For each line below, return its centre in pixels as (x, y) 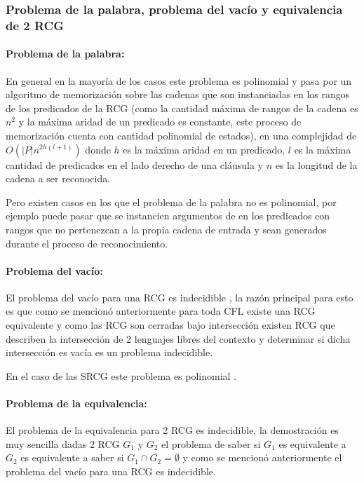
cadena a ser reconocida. (58, 178)
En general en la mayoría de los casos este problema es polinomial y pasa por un (179, 80)
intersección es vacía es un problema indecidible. (109, 352)
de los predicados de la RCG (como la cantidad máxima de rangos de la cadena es (182, 108)
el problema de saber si (211, 443)
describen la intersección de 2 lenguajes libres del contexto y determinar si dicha (178, 338)
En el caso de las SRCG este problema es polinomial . (121, 375)
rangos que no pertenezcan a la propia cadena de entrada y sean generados (166, 229)
